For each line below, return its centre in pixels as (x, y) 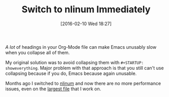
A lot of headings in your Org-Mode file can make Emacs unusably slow (81, 47)
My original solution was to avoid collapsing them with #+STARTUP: (75, 62)
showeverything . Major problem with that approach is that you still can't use (84, 68)
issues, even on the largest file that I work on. (53, 89)
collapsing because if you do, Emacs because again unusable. (71, 73)
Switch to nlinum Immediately (86, 9)
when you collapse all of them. (38, 52)
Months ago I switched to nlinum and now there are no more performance (83, 83)
